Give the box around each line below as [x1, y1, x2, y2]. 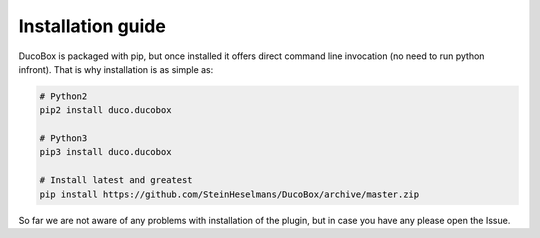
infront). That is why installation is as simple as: [18, 63, 214, 75]
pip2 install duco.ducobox [39, 105, 172, 116]
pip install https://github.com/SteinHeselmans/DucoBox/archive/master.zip [39, 188, 420, 200]
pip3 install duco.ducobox [39, 146, 172, 158]
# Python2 [39, 90, 88, 102]
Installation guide [18, 15, 167, 37]
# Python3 [39, 133, 88, 144]
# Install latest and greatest [39, 175, 194, 186]
